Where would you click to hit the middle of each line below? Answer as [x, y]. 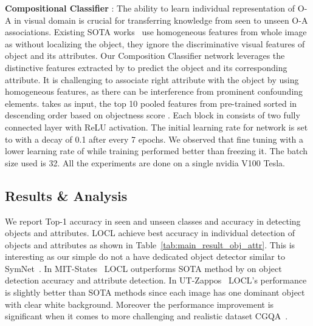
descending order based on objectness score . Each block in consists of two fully [153, 115]
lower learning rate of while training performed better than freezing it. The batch [156, 151]
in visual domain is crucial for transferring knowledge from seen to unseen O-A [161, 20]
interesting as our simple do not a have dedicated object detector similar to [145, 256]
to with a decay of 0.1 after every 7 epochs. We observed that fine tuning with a [154, 139]
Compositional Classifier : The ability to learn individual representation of [150, 8]
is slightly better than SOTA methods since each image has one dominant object [155, 292]
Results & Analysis [66, 195]
